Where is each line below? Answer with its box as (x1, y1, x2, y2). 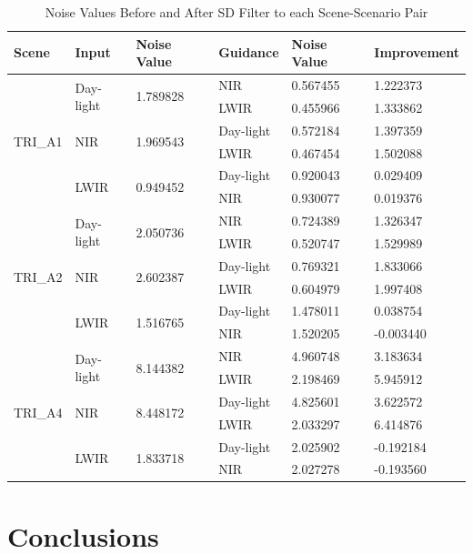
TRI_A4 (14, 403, 63, 422)
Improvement (374, 43, 459, 62)
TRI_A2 (14, 267, 63, 287)
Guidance (218, 43, 279, 62)
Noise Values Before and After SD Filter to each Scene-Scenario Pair (45, 3, 428, 21)
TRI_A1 (14, 132, 63, 151)
